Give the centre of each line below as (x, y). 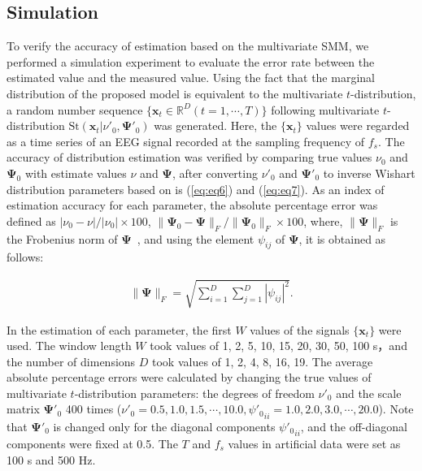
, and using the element (196, 238)
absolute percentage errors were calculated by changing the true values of (189, 377)
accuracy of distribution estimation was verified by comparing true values (189, 157)
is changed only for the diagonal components (164, 426)
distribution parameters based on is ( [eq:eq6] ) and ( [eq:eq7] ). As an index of (196, 189)
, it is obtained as (342, 238)
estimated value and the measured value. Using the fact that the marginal (191, 78)
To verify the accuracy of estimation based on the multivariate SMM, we (188, 46)
